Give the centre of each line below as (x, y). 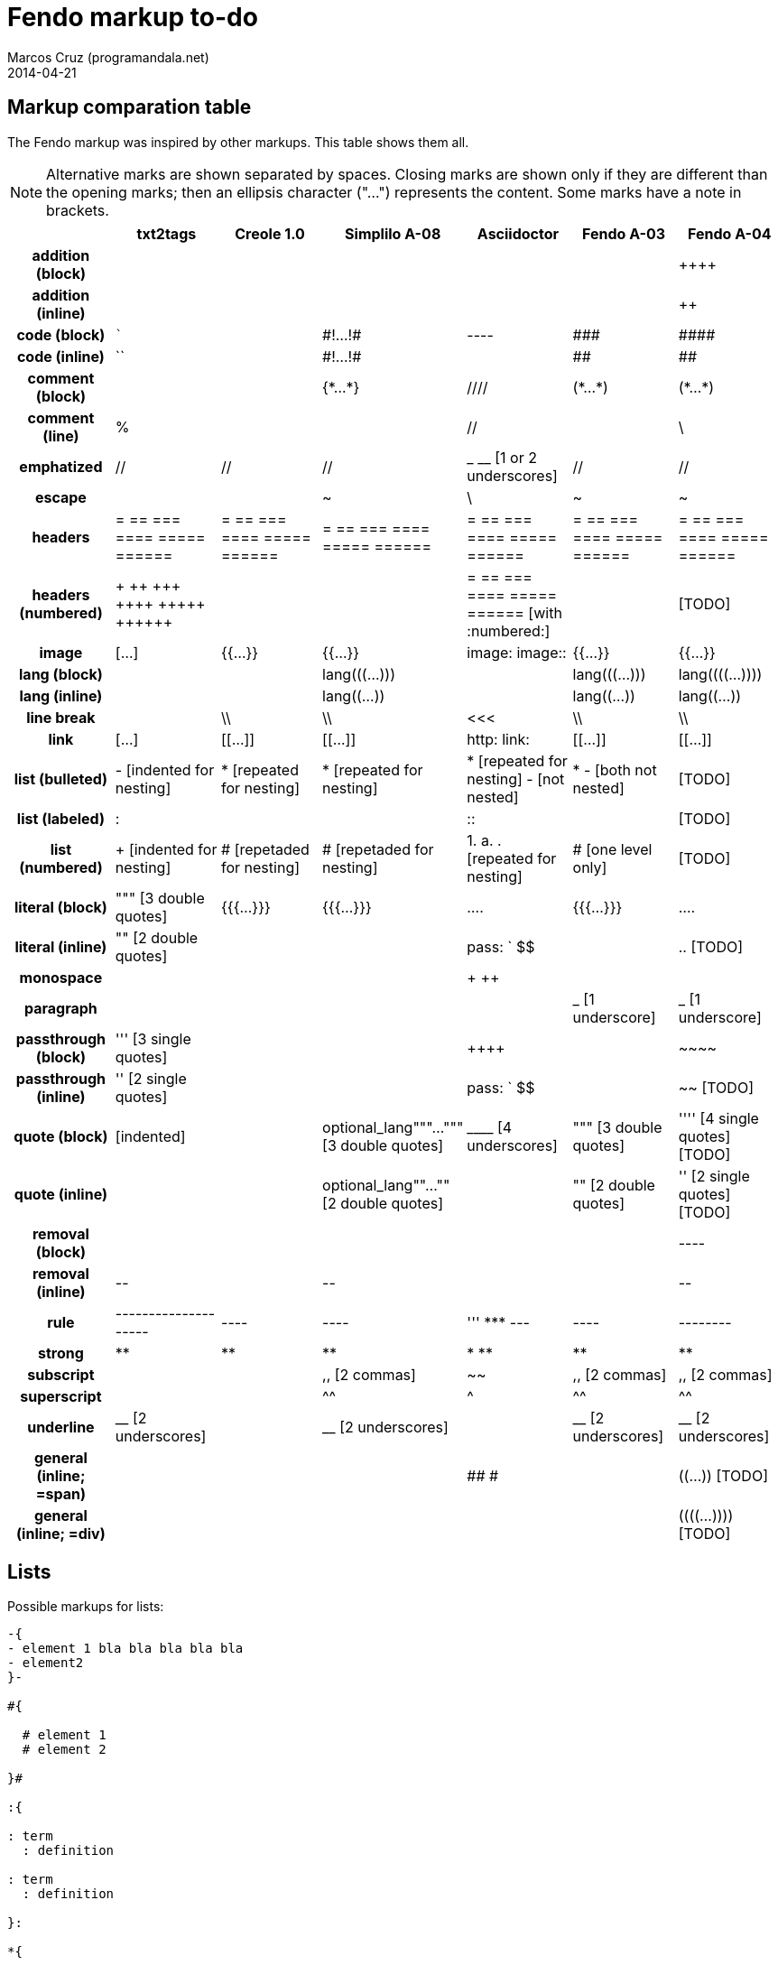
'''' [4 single (718, 1118)
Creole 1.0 (270, 233)
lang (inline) (61, 695)
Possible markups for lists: (86, 1607)
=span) (61, 1493)
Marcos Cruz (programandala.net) (108, 57)
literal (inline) (61, 946)
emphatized (61, 466)
